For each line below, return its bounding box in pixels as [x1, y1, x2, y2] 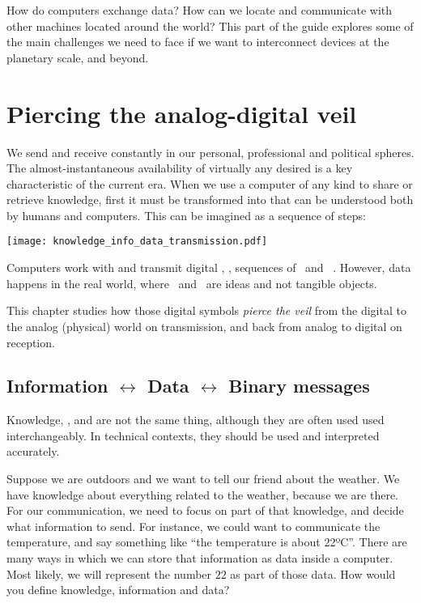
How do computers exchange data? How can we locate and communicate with [6, 2, 393, 18]
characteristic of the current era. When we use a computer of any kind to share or [6, 175, 413, 192]
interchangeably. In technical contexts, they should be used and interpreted [6, 427, 380, 444]
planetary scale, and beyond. [6, 49, 149, 66]
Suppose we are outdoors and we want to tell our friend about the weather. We [6, 470, 400, 487]
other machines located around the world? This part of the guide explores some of [6, 17, 414, 34]
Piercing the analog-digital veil [6, 96, 357, 130]
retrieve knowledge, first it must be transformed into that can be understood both [6, 191, 414, 208]
